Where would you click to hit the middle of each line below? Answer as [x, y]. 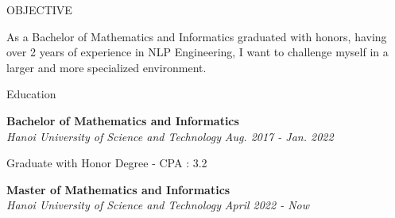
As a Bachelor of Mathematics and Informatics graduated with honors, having [197, 36]
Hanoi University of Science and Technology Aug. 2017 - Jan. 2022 [170, 136]
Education [31, 94]
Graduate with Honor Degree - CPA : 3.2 [107, 163]
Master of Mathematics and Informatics [118, 189]
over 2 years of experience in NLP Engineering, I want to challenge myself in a [197, 52]
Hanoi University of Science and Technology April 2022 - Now [158, 205]
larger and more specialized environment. [106, 67]
